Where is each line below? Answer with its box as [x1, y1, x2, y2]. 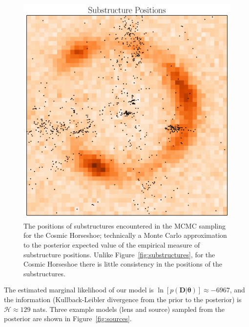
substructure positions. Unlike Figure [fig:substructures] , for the [23, 249, 215, 259]
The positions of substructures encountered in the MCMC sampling [23, 220, 226, 231]
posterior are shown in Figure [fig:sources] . [4, 313, 132, 324]
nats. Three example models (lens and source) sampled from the [33, 304, 225, 314]
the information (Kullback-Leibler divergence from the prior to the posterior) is [4, 294, 242, 304]
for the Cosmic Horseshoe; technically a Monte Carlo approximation [23, 230, 227, 240]
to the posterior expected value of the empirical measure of [23, 240, 200, 250]
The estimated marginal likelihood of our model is [4, 285, 154, 295]
